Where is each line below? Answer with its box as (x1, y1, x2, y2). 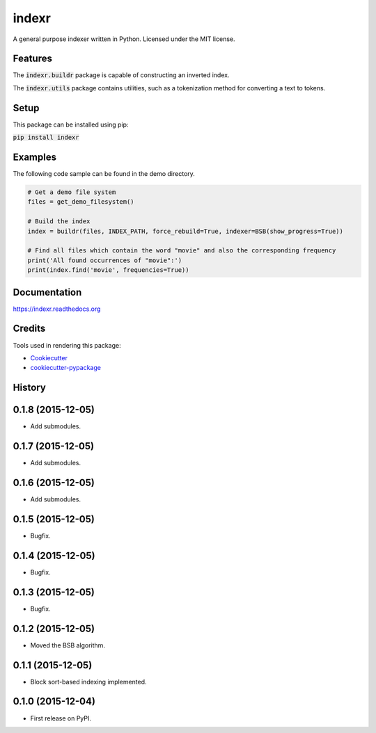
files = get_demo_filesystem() (27, 198, 135, 206)
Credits (13, 323, 46, 335)
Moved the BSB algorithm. (30, 641, 106, 650)
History (13, 382, 47, 394)
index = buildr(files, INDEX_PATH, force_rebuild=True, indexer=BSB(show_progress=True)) (27, 227, 344, 235)
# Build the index (27, 218, 91, 225)
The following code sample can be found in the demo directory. (13, 170, 195, 178)
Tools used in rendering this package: (13, 341, 121, 349)
